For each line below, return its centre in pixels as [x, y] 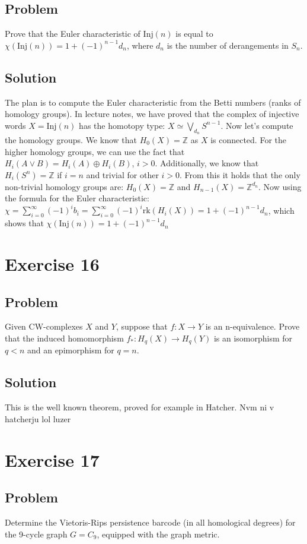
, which [281, 210]
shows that [24, 223]
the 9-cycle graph [36, 534]
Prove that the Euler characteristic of [73, 34]
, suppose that [142, 326]
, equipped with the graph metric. [158, 534]
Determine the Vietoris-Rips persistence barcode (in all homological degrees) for [150, 522]
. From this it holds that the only [240, 174]
